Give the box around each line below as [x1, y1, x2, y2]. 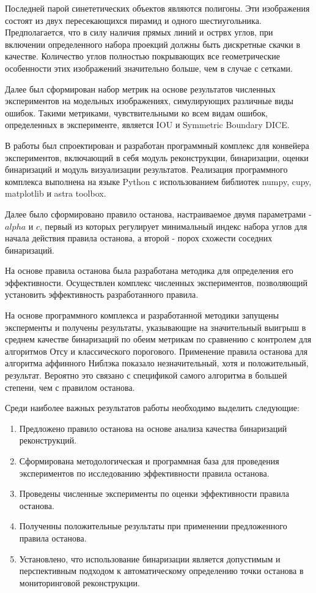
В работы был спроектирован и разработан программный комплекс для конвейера [5, 138, 309, 151]
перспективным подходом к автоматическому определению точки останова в [19, 564, 304, 577]
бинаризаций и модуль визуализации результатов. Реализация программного [5, 163, 288, 176]
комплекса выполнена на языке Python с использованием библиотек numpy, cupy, [5, 175, 312, 187]
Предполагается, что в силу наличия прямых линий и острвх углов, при [5, 26, 273, 39]
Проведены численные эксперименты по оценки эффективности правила [19, 487, 289, 500]
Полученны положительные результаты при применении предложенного [19, 519, 287, 532]
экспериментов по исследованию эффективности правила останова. [19, 466, 270, 479]
